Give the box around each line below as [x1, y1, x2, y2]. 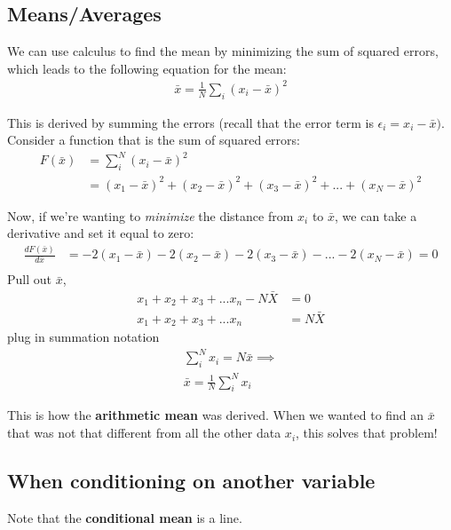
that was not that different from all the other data [7, 423, 281, 442]
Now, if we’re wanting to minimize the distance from [7, 206, 294, 225]
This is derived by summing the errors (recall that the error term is [7, 113, 374, 131]
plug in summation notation [7, 328, 160, 346]
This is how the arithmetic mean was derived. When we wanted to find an [7, 406, 424, 424]
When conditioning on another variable [7, 467, 376, 494]
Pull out [7, 270, 51, 289]
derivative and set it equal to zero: [7, 224, 194, 242]
